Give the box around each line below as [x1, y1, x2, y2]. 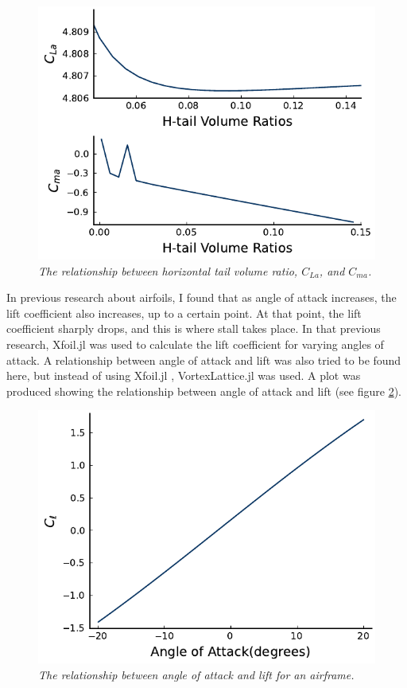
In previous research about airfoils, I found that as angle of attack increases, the [6, 289, 397, 306]
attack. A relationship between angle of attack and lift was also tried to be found [6, 351, 401, 368]
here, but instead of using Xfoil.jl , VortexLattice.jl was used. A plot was [6, 367, 361, 384]
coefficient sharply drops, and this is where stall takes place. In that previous [6, 320, 381, 337]
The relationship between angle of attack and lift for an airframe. [38, 666, 355, 682]
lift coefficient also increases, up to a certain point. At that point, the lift [6, 304, 362, 321]
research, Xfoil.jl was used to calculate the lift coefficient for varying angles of [6, 335, 384, 352]
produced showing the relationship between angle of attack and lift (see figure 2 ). [6, 382, 401, 399]
